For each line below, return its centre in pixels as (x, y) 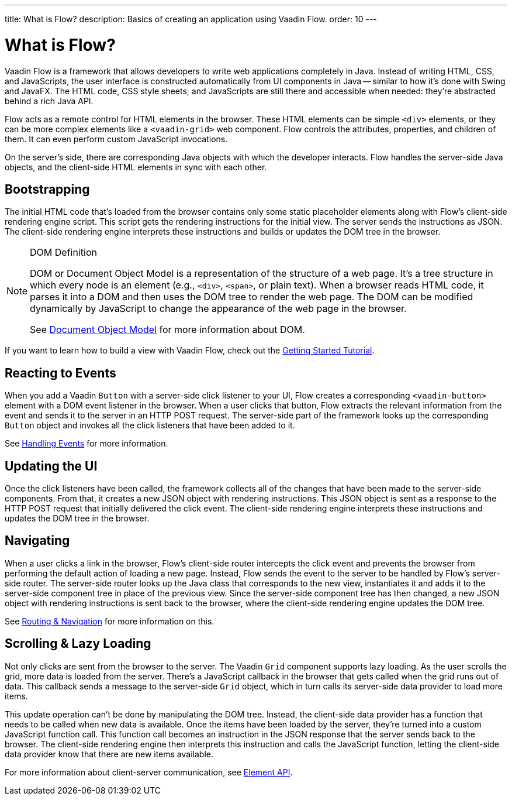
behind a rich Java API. (49, 101)
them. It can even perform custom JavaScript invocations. (116, 139)
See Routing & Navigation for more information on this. (110, 621)
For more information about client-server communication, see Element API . (149, 772)
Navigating (37, 541)
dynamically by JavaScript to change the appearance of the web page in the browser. (218, 309)
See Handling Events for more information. (87, 444)
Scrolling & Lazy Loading (78, 644)
